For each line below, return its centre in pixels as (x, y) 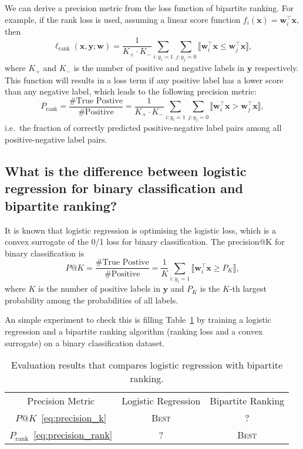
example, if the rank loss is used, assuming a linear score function (123, 19)
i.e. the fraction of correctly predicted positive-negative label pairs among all (143, 128)
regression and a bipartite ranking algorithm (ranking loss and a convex (134, 331)
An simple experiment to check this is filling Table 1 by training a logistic (138, 320)
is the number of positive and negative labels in (159, 68)
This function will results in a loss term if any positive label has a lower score (144, 80)
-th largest (248, 288)
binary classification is (45, 253)
